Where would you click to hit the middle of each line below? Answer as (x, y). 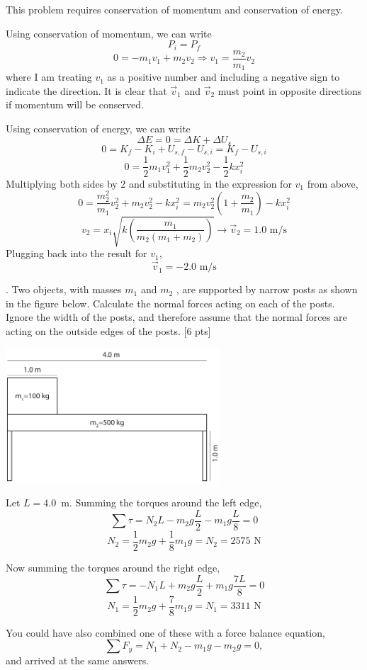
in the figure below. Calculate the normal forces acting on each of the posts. (170, 303)
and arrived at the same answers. (78, 660)
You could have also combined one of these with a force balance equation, (165, 632)
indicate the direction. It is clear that (86, 90)
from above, (333, 183)
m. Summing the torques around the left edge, (162, 502)
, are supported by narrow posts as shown (267, 289)
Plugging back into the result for (77, 253)
